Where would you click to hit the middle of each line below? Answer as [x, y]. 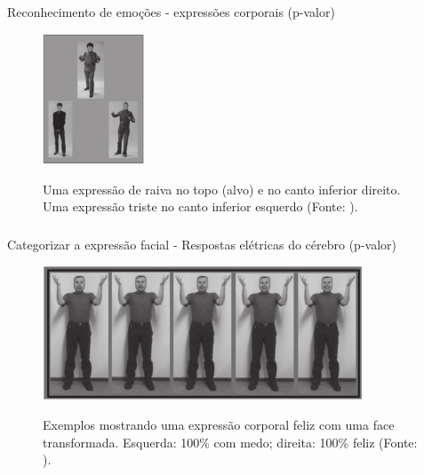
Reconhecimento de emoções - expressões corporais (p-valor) [171, 11]
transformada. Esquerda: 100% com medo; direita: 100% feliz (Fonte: [230, 442]
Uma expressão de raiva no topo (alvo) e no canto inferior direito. [222, 189]
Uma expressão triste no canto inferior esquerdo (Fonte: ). [200, 206]
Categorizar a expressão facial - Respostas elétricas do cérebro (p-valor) [202, 244]
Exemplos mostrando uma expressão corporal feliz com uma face [219, 425]
